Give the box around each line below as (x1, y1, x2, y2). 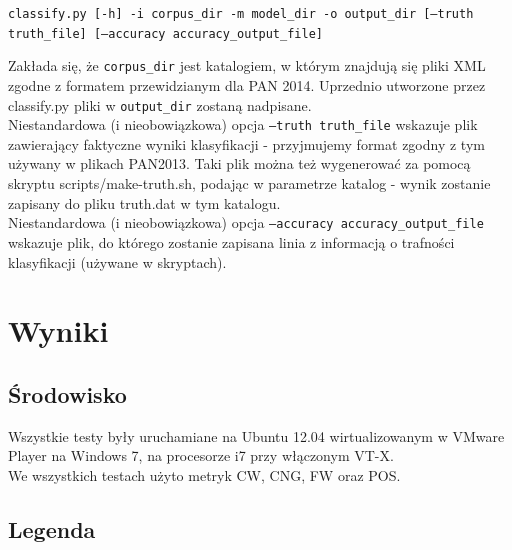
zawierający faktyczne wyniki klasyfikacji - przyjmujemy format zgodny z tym (8, 133, 485, 154)
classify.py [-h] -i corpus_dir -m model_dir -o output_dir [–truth (8, 7, 474, 21)
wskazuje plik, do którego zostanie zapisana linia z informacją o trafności (8, 231, 455, 252)
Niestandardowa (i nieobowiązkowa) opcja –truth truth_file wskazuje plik (8, 114, 478, 135)
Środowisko (8, 378, 127, 409)
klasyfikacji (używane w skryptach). (8, 251, 227, 272)
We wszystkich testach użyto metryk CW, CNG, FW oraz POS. (8, 464, 401, 485)
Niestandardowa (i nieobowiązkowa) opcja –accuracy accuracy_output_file (8, 212, 484, 233)
